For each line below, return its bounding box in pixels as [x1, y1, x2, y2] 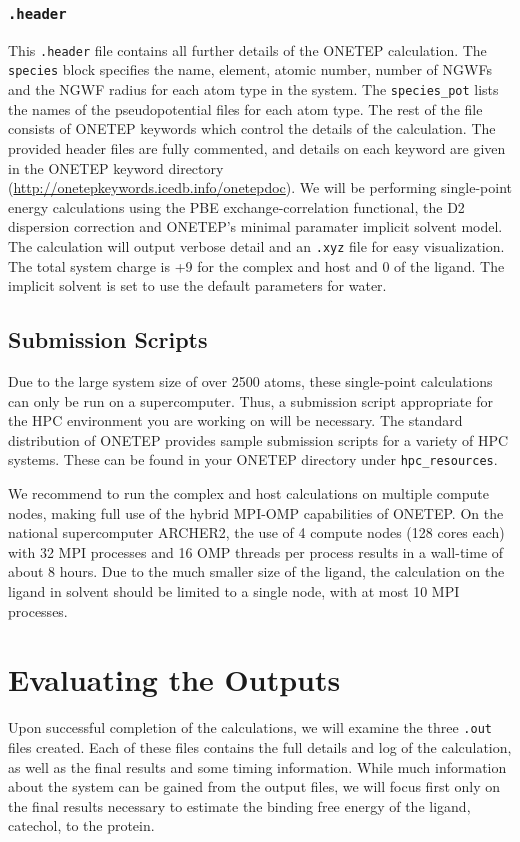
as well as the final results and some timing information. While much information [8, 756, 507, 777]
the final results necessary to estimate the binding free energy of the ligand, [8, 795, 471, 816]
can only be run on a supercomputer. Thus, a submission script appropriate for [8, 390, 493, 411]
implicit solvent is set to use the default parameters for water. [8, 275, 387, 296]
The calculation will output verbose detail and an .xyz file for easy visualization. [8, 235, 505, 256]
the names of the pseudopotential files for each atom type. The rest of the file [8, 98, 483, 119]
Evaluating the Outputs [8, 659, 341, 700]
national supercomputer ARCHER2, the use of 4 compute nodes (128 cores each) [8, 522, 505, 543]
